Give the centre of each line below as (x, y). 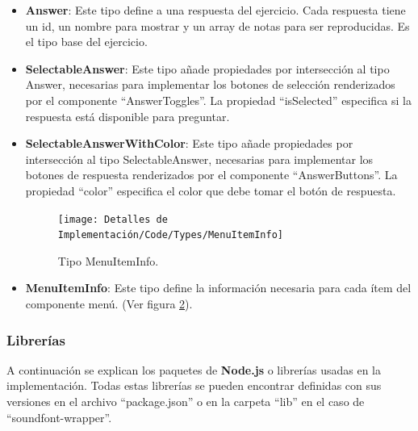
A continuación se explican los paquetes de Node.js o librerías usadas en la (194, 369)
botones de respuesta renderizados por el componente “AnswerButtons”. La (211, 175)
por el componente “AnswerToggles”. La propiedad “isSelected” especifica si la (218, 100)
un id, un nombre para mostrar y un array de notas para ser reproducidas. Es (217, 25)
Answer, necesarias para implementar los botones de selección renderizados (210, 84)
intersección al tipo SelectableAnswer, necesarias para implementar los (199, 159)
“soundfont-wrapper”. (59, 417)
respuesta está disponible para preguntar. (127, 116)
